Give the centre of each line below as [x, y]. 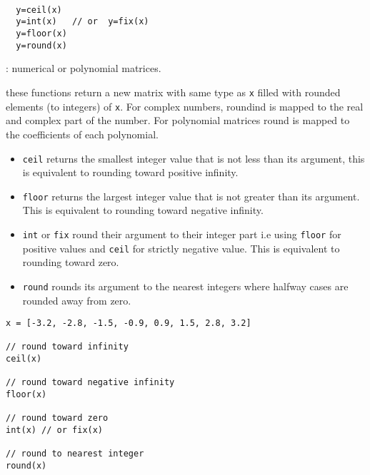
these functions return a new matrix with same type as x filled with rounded [173, 92]
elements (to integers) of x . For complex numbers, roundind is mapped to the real [185, 106]
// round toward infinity [67, 347]
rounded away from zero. [77, 300]
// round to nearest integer [75, 454]
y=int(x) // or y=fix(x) [82, 22]
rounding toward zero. [71, 262]
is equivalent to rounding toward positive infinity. [130, 172]
